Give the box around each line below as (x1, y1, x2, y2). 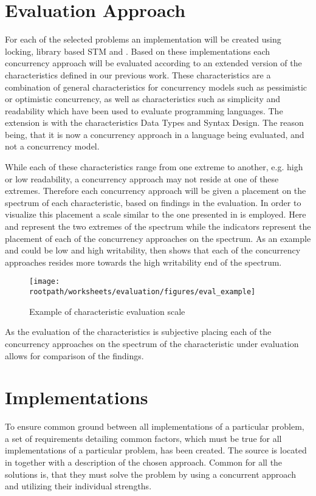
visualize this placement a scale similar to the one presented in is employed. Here (5, 208, 306, 221)
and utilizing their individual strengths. (5, 480, 152, 492)
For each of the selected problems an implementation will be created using (5, 33, 281, 46)
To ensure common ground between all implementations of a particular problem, (5, 420, 304, 433)
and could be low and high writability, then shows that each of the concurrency (5, 244, 301, 257)
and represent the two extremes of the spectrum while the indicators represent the (5, 220, 311, 233)
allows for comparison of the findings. (5, 349, 144, 362)
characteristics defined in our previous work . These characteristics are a (5, 68, 271, 81)
